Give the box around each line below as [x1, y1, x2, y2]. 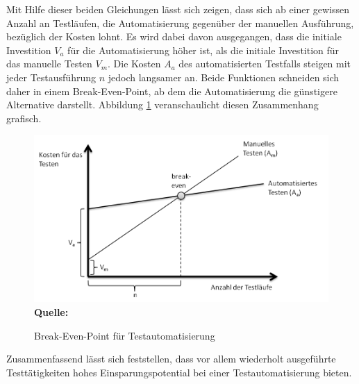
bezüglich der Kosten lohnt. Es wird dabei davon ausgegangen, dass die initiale [6, 29, 342, 44]
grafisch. [6, 110, 42, 125]
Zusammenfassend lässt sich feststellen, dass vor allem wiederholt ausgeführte [6, 351, 336, 366]
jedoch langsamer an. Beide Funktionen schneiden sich [108, 69, 340, 84]
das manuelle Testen [6, 56, 92, 71]
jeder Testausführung [6, 69, 96, 84]
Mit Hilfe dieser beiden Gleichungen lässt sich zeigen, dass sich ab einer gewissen [6, 2, 349, 16]
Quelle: [34, 304, 69, 319]
